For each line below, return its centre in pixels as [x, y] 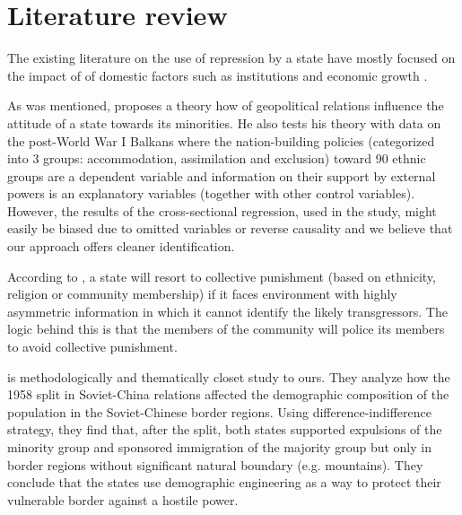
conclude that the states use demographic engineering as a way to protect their [224, 482]
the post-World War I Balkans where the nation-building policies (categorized [221, 140]
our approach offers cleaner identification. [121, 246]
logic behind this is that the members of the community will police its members [226, 329]
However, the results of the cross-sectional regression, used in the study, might [222, 210]
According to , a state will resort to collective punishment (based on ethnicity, [222, 276]
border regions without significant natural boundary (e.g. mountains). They [215, 464]
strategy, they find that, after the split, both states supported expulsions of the [225, 429]
